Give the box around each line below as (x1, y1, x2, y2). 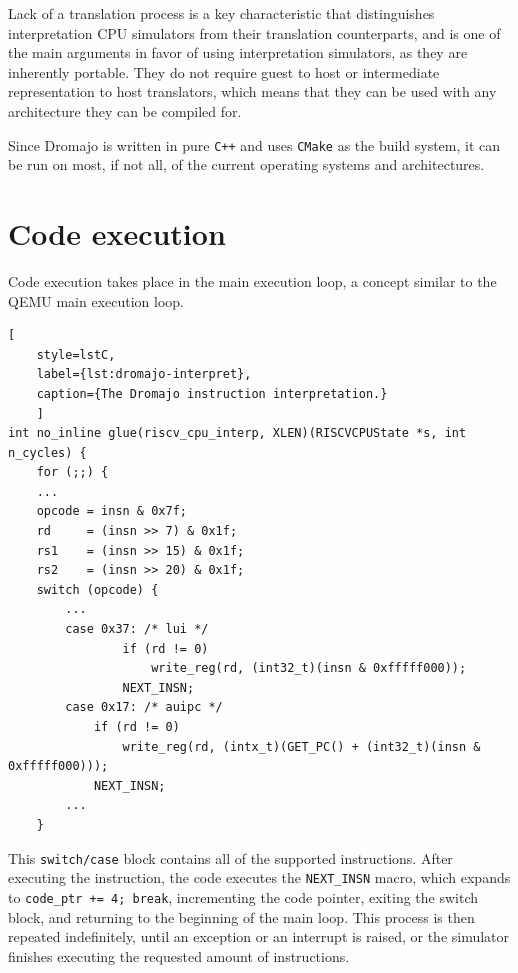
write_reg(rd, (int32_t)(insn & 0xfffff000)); (151, 661, 467, 676)
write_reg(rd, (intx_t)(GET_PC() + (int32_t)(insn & (122, 739, 481, 754)
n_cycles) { (8, 445, 87, 460)
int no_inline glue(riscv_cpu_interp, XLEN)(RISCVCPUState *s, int (8, 426, 467, 441)
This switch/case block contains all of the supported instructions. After (8, 847, 453, 868)
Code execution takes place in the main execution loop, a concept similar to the (8, 270, 497, 291)
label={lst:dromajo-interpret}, (36, 367, 252, 382)
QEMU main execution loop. (8, 290, 184, 311)
